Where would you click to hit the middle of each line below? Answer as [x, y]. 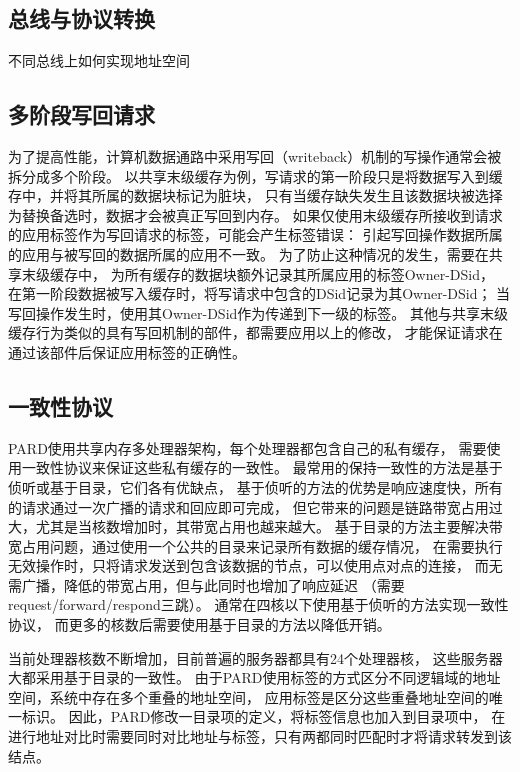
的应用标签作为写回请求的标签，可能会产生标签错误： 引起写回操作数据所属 [255, 234]
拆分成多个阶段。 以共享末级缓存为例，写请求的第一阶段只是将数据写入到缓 [255, 175]
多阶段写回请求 [81, 114]
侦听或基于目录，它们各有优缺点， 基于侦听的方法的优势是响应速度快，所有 [255, 486]
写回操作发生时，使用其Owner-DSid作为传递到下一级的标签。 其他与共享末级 [258, 312]
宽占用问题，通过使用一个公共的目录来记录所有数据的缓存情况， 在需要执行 [255, 545]
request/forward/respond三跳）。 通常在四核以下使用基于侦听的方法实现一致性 [258, 604]
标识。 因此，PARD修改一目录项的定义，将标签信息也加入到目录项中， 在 [263, 716]
